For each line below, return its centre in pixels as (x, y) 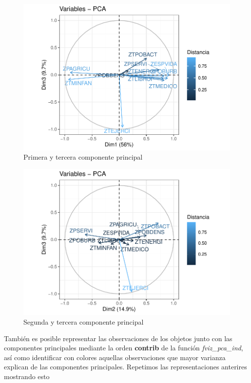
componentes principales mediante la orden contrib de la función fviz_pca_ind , (124, 348)
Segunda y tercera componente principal (84, 322)
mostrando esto (27, 376)
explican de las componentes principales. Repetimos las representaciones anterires (125, 367)
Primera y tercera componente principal (83, 157)
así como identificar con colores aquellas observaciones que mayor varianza (115, 357)
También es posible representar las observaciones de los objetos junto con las (118, 338)
